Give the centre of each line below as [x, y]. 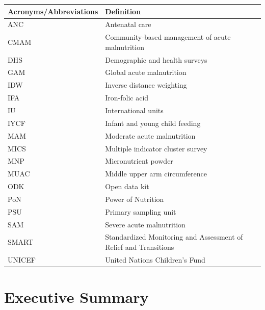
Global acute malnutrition [146, 72]
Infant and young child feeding [153, 123]
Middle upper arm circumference [156, 174]
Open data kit [127, 186]
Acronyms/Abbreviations [53, 11]
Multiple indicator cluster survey [156, 148]
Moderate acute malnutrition [150, 135]
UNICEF [22, 259]
